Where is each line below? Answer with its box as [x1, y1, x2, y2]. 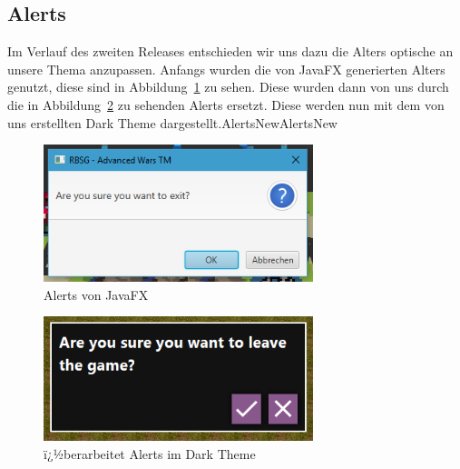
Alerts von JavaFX [44, 284, 149, 304]
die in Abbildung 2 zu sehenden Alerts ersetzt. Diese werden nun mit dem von [7, 95, 445, 114]
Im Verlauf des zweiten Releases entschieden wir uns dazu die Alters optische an [7, 42, 454, 61]
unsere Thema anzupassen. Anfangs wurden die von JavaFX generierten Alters [7, 59, 445, 78]
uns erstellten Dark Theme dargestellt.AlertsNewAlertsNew [7, 113, 338, 132]
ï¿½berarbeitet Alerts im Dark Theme [44, 444, 256, 463]
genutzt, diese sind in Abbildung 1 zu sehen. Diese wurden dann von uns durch [7, 77, 449, 96]
